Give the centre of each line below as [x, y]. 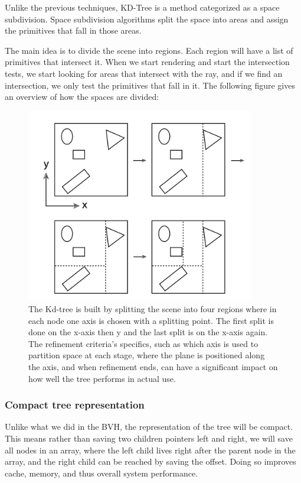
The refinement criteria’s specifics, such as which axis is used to [143, 343]
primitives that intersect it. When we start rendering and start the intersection [147, 62]
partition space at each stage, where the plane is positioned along [147, 355]
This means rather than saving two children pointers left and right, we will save [149, 438]
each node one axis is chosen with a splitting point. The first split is [151, 320]
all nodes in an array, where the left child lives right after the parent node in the [150, 450]
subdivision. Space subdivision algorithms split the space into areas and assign [147, 19]
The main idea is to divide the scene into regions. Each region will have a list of [149, 50]
